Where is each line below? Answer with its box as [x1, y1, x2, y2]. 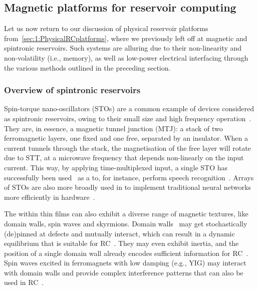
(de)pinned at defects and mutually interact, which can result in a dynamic [4, 228, 235, 238]
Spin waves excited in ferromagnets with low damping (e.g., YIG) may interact [4, 257, 246, 268]
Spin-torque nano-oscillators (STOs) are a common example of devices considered [4, 103, 254, 114]
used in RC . [4, 277, 44, 287]
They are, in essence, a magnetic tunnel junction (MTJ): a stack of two [4, 123, 223, 133]
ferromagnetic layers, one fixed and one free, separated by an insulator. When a [4, 133, 248, 143]
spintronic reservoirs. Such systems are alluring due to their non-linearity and [4, 43, 242, 53]
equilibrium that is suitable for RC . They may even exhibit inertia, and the [4, 238, 239, 248]
